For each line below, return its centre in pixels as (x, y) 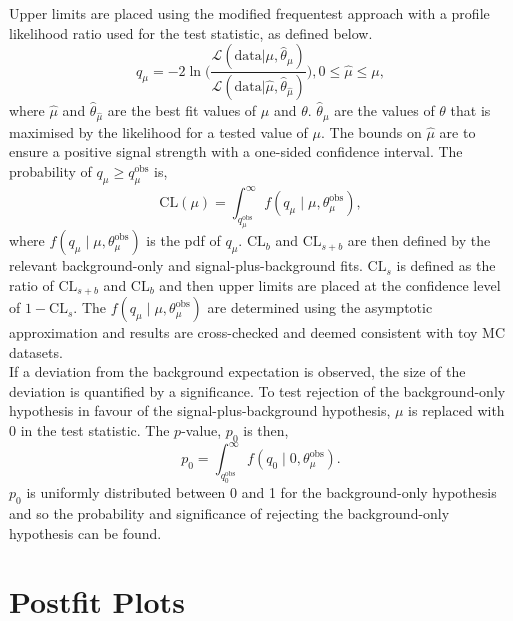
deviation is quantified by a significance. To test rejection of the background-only (257, 390)
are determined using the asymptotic (320, 307)
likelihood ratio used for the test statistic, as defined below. (191, 32)
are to (457, 131)
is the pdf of (183, 240)
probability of (50, 171)
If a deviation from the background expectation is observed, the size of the (237, 371)
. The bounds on (371, 131)
